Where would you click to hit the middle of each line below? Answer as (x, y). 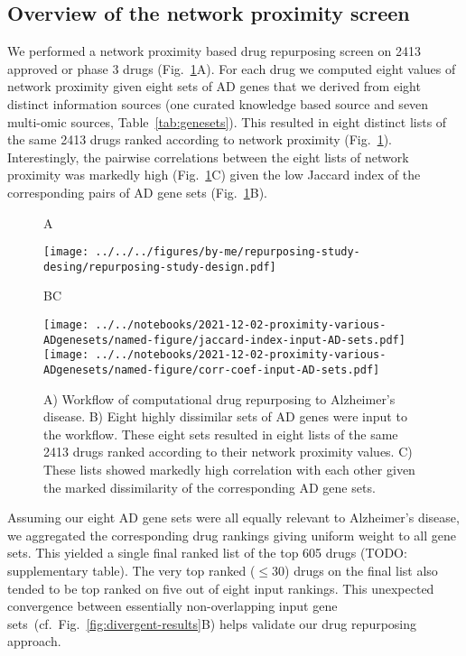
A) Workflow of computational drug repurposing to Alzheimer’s (219, 398)
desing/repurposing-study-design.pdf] (160, 267)
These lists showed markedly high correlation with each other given (229, 470)
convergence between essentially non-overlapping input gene (172, 606)
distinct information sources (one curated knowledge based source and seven (218, 103)
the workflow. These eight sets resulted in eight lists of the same (221, 434)
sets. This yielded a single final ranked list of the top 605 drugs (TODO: (207, 553)
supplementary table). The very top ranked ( (131, 571)
